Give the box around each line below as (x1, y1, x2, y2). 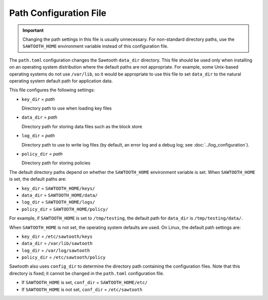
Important (22, 27, 44, 33)
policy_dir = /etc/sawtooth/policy (21, 254, 106, 260)
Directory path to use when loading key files (21, 105, 112, 111)
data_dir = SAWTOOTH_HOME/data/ (21, 192, 98, 198)
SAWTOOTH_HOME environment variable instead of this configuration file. (22, 43, 169, 49)
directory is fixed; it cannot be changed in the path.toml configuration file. (9, 270, 164, 276)
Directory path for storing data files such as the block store (21, 123, 142, 129)
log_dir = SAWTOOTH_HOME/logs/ (21, 199, 95, 205)
